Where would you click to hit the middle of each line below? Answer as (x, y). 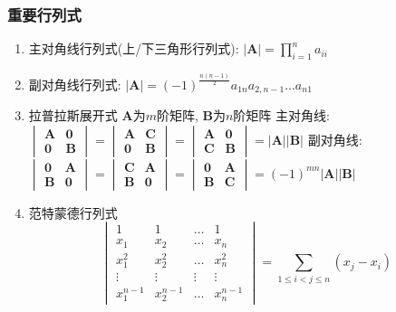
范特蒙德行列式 (73, 212)
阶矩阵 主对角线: (281, 114)
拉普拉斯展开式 (73, 114)
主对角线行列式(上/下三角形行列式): (134, 48)
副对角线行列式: (75, 84)
